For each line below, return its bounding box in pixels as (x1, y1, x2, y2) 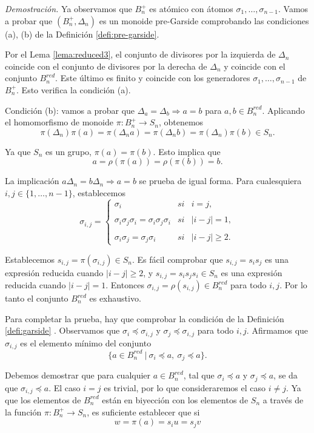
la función (5, 405, 42, 418)
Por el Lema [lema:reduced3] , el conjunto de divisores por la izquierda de (5, 48, 276, 61)
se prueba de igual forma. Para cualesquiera (139, 174, 302, 187)
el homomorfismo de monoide (5, 116, 113, 128)
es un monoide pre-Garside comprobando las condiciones (99, 14, 309, 27)
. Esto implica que (153, 145, 221, 157)
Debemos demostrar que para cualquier (5, 369, 151, 382)
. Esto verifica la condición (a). (16, 83, 131, 96)
